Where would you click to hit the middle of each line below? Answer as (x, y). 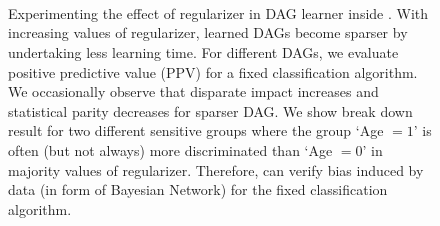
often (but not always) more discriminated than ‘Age (170, 149)
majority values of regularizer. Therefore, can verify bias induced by (216, 169)
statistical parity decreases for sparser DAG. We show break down (210, 110)
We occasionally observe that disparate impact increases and (193, 91)
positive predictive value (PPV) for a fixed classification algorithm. (213, 71)
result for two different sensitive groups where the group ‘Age (196, 130)
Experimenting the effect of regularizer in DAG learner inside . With (218, 12)
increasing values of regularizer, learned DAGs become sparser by (208, 32)
